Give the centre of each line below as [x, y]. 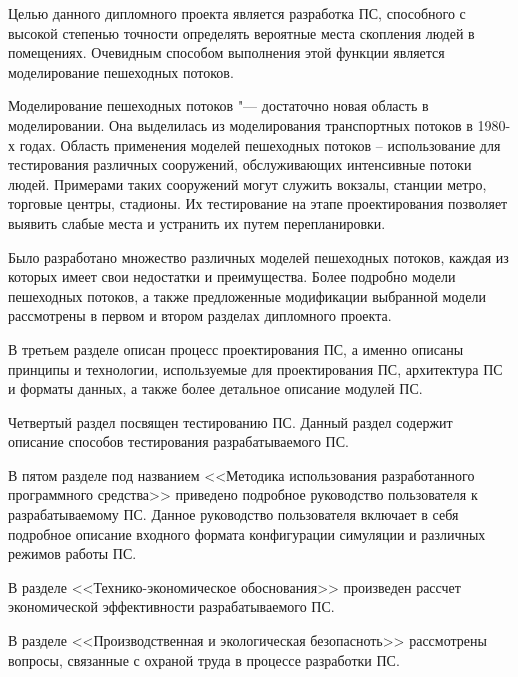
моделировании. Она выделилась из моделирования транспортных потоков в [240, 124]
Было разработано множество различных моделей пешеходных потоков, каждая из [258, 256]
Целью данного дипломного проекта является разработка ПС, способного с [237, 13]
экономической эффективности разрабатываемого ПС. [171, 606]
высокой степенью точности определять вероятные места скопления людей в [241, 32]
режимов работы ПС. [72, 553]
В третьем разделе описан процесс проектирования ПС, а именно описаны [236, 348]
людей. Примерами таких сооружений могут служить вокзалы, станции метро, [247, 183]
